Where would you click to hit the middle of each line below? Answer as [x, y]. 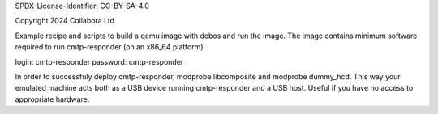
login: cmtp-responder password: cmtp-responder [99, 61]
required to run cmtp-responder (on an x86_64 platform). [110, 47]
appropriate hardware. [52, 99]
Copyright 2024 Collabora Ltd [65, 21]
